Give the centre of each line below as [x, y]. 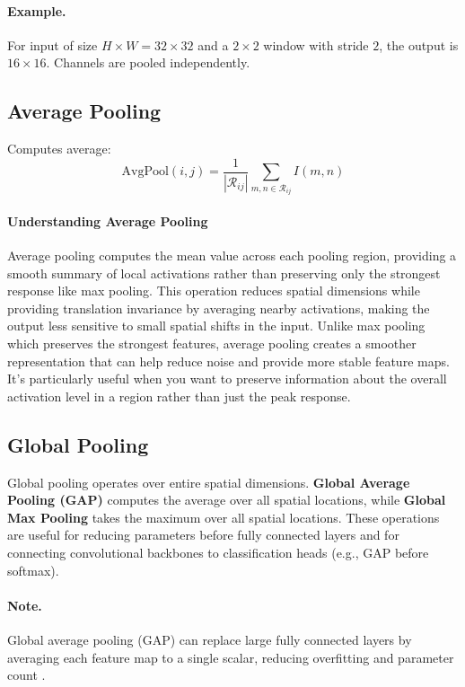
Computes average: [59, 149]
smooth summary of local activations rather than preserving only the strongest [224, 273]
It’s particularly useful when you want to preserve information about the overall [227, 379]
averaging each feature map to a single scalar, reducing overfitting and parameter [231, 657]
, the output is [419, 44]
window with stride [316, 44]
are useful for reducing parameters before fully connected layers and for [203, 535]
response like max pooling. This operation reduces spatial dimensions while [214, 291]
